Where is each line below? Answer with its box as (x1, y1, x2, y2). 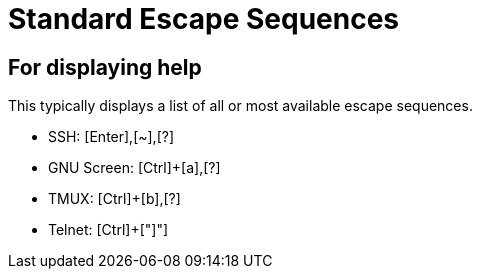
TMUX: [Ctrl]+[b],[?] (48, 190, 181, 208)
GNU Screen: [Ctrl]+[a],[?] (48, 159, 221, 177)
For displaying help (8, 54, 202, 80)
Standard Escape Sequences (8, 2, 400, 36)
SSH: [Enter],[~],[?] (48, 128, 175, 146)
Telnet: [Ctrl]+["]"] (48, 221, 169, 239)
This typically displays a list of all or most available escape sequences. (8, 97, 473, 115)
